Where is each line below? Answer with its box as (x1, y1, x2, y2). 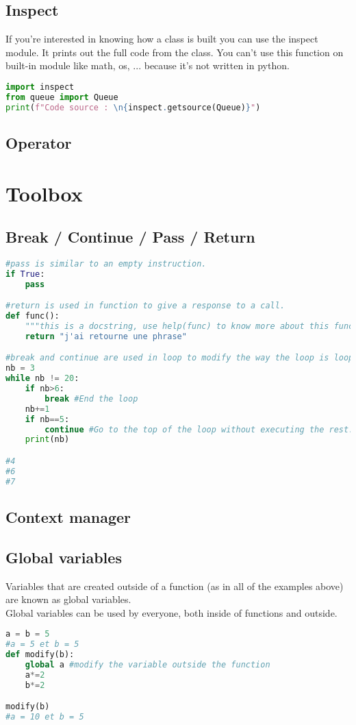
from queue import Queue (5, 92, 118, 102)
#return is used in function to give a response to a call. (5, 301, 285, 311)
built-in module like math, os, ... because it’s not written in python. (5, 58, 290, 73)
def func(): (5, 311, 60, 321)
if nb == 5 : (25, 414, 70, 424)
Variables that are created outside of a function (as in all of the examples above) (5, 578, 344, 593)
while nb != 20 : (5, 373, 79, 384)
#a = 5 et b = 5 (5, 639, 79, 650)
